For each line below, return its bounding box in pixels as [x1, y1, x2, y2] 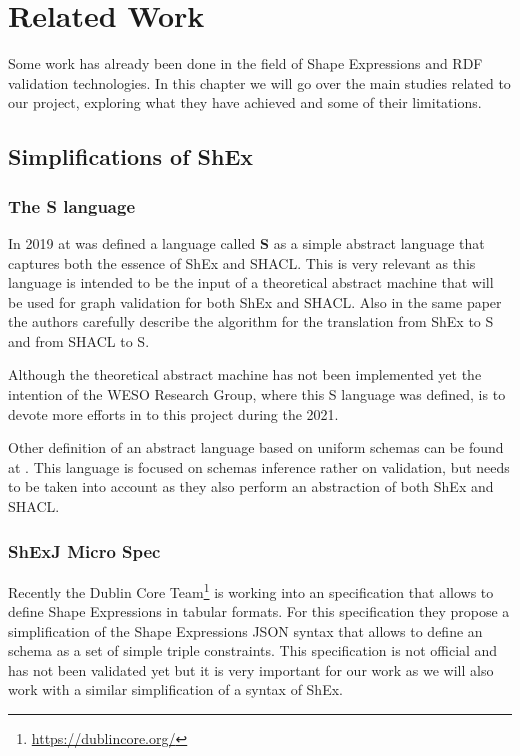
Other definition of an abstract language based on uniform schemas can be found [8, 437, 504, 458]
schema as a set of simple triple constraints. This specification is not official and [8, 640, 498, 661]
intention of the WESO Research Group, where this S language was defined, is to [8, 384, 506, 405]
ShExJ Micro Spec [8, 538, 161, 563]
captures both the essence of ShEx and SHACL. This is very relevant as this [8, 252, 476, 273]
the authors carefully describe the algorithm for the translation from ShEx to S [8, 311, 494, 332]
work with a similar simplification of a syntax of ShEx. [8, 679, 343, 700]
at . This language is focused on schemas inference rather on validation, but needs [8, 456, 510, 477]
